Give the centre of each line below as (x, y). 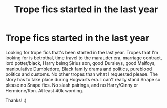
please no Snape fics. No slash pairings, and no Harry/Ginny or (72, 85)
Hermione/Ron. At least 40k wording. (44, 90)
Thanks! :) (16, 100)
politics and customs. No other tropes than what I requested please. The (81, 74)
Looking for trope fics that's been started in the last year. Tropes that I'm (82, 52)
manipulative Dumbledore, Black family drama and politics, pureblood (79, 69)
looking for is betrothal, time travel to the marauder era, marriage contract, (84, 58)
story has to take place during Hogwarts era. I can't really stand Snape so (83, 79)
